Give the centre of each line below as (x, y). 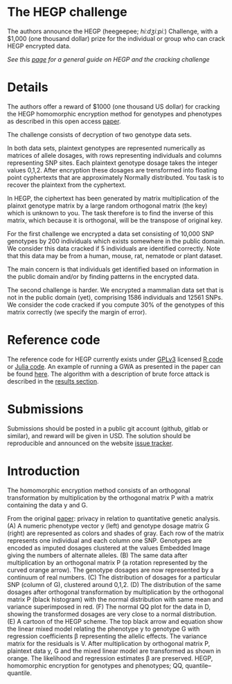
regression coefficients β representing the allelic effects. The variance (107, 636)
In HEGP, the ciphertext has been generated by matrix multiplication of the (113, 198)
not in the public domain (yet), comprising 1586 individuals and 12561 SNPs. (115, 297)
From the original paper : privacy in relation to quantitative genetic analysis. (114, 518)
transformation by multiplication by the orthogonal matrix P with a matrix (110, 497)
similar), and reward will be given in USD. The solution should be (99, 435)
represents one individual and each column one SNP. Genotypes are (105, 540)
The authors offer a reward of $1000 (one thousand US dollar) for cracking (114, 106)
